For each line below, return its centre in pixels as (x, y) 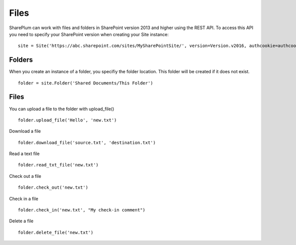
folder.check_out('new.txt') (53, 187)
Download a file (25, 131)
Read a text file (24, 154)
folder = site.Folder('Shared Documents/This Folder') (86, 83)
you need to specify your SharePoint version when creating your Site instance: (89, 34)
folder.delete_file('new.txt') (56, 232)
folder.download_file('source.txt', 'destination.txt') (87, 143)
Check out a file (25, 176)
